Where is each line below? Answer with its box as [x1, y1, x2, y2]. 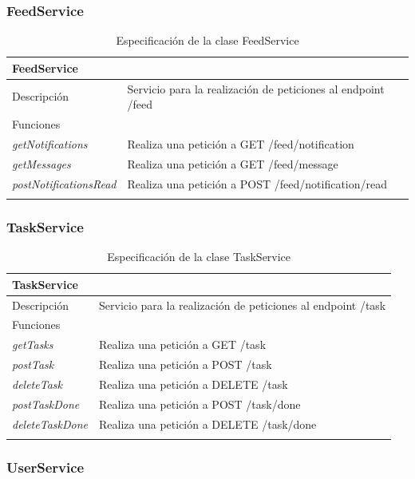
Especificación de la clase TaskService [107, 248, 291, 265]
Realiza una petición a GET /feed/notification [127, 135, 354, 152]
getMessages [12, 155, 71, 172]
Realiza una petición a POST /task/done [99, 395, 301, 412]
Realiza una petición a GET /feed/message [127, 155, 338, 172]
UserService [6, 457, 85, 477]
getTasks [12, 336, 53, 353]
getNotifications [12, 135, 88, 152]
